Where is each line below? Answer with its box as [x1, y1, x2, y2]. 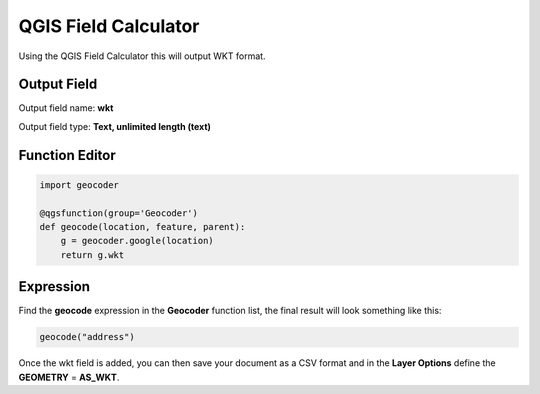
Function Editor [18, 146, 117, 164]
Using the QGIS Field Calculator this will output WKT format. [18, 50, 266, 62]
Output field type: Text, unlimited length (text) [18, 120, 212, 132]
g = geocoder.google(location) [60, 235, 214, 247]
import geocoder [39, 179, 120, 190]
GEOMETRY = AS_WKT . [18, 371, 120, 383]
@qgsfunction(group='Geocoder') [39, 207, 199, 219]
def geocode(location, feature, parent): [39, 221, 246, 233]
